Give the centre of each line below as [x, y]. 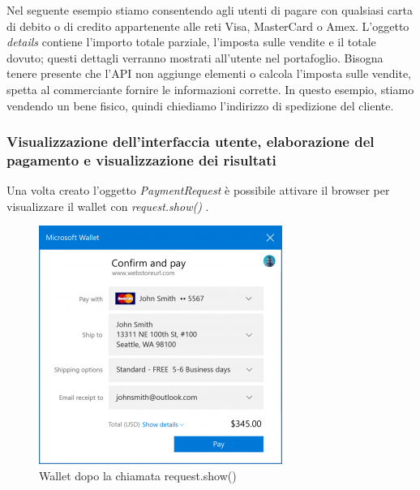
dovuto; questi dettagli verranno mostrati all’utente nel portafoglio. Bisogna [195, 57]
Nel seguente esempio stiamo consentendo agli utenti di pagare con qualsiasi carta [210, 10]
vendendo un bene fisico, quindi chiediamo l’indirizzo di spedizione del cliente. [200, 105]
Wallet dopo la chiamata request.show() [138, 476]
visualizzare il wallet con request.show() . [108, 206]
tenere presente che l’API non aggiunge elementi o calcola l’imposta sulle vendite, [209, 73]
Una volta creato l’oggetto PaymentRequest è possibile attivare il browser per [198, 190]
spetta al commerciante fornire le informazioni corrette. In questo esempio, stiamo [210, 89]
